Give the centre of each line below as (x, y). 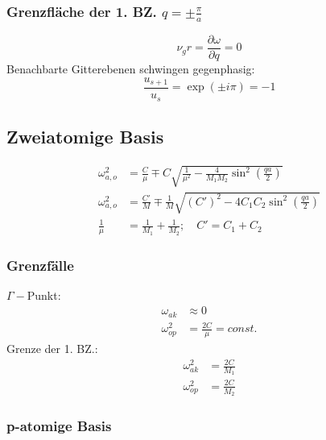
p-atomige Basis (59, 426)
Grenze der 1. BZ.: (52, 348)
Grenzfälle (40, 266)
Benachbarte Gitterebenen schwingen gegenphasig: (131, 68)
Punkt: (44, 295)
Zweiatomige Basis (85, 136)
